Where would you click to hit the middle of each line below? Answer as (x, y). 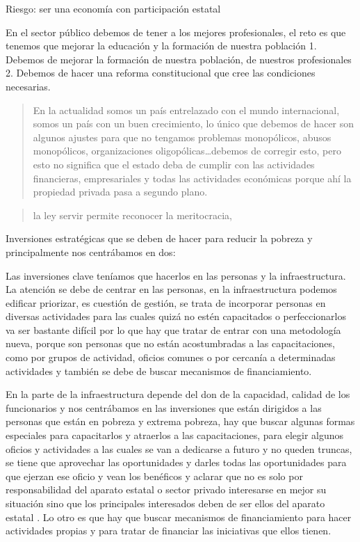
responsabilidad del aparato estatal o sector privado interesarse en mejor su (166, 489)
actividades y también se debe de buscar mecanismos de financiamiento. (159, 370)
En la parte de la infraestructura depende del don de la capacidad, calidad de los (178, 394)
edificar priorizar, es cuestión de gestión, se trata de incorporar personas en (166, 302)
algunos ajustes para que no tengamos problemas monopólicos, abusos (182, 137)
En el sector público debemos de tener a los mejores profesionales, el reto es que (176, 32)
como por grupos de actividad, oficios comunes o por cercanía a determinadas (171, 357)
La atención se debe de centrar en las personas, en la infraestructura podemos (171, 289)
